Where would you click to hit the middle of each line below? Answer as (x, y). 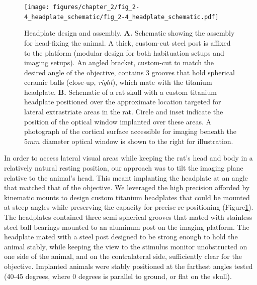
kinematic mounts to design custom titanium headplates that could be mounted (127, 197)
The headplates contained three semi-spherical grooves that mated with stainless (128, 217)
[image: (37, 7)
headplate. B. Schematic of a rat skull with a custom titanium (120, 92)
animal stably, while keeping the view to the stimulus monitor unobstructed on (126, 246)
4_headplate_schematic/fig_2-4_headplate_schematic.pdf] (121, 17)
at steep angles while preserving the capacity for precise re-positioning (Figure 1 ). (129, 207)
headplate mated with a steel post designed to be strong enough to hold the (121, 237)
